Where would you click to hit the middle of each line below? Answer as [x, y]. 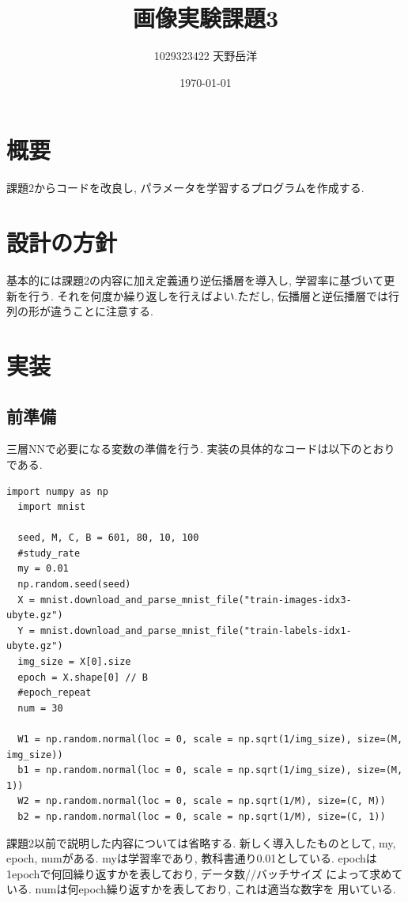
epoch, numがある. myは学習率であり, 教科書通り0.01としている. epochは [192, 858]
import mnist [52, 507]
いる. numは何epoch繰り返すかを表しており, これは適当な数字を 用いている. [201, 889]
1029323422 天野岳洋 [206, 56]
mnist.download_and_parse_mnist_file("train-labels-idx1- [196, 630]
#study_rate [49, 553]
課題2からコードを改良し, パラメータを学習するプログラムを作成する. [185, 188]
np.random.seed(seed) [74, 585]
